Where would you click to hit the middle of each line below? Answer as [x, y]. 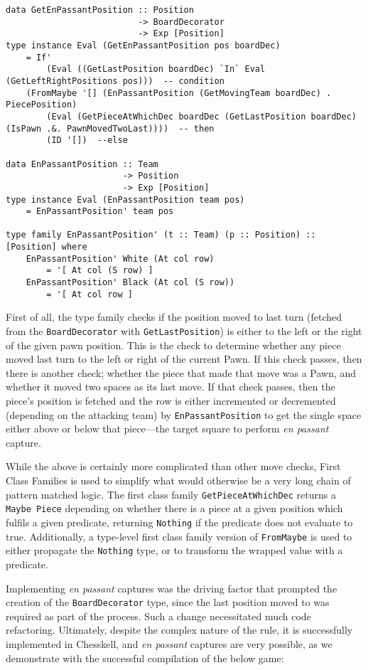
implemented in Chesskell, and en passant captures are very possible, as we [169, 643]
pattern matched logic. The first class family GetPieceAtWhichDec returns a [171, 494]
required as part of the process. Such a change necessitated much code [158, 616]
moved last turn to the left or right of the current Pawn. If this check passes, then [184, 359]
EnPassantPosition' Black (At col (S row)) [130, 283]
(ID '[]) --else [87, 140]
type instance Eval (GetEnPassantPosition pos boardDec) [143, 45]
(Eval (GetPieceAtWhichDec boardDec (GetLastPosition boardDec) [201, 116]
